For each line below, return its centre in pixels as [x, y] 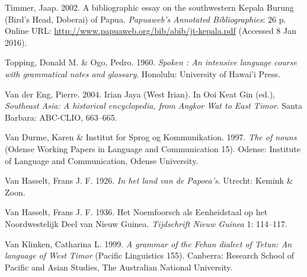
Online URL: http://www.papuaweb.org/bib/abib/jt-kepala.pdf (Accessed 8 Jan [151, 31]
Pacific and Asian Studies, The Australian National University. [119, 267]
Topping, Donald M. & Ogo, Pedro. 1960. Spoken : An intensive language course [151, 62]
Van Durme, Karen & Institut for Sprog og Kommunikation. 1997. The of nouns [151, 137]
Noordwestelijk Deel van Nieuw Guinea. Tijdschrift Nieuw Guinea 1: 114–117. [146, 223]
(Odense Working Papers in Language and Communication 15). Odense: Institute [153, 148]
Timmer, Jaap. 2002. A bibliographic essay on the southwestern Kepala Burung [149, 7]
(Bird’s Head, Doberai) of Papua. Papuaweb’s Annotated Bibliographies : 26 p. [145, 19]
